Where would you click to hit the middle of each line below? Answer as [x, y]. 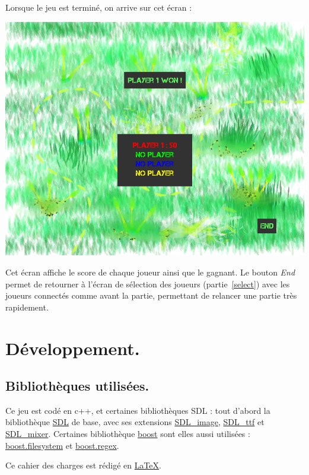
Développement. [73, 348]
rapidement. [27, 307]
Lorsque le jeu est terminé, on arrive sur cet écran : [99, 7]
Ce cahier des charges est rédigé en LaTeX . [83, 465]
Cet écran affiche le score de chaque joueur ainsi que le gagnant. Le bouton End [150, 272]
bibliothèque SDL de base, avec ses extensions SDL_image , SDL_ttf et [135, 422]
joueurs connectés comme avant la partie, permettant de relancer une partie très [151, 295]
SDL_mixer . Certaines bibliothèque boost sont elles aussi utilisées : [128, 434]
